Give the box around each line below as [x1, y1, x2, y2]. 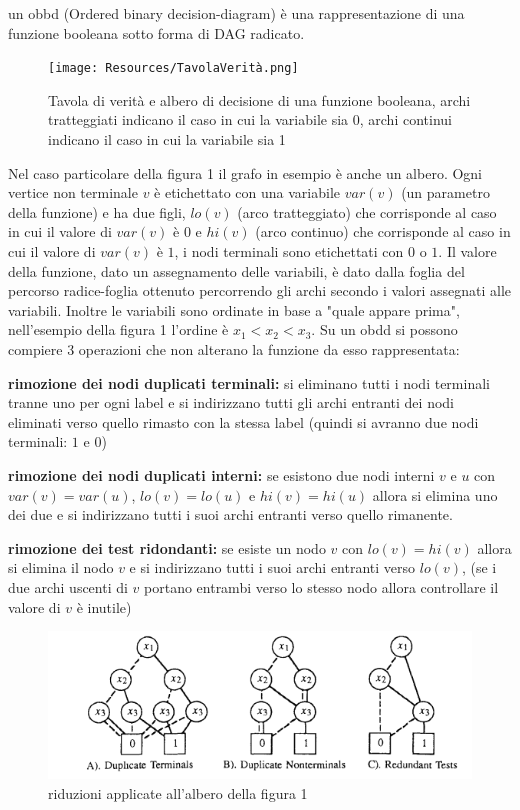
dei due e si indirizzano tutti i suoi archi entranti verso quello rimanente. [8, 504, 453, 525]
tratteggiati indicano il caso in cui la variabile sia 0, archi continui [48, 109, 452, 130]
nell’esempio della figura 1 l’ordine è [8, 319, 229, 340]
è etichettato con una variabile [154, 182, 341, 203]
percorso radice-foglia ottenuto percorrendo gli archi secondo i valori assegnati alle [8, 280, 512, 301]
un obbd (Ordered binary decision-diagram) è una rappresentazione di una [8, 3, 465, 23]
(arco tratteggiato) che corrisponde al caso [237, 201, 497, 222]
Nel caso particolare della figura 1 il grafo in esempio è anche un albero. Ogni [8, 162, 483, 183]
